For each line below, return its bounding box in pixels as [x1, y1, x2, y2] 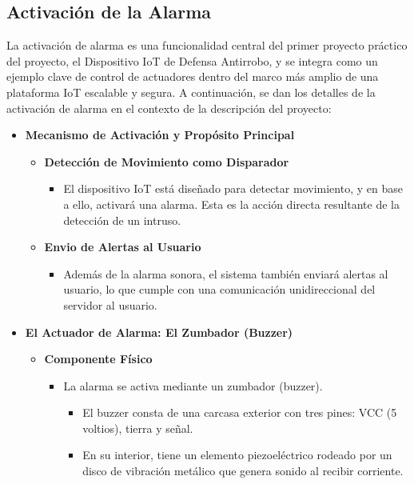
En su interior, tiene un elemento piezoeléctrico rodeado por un [82, 446, 392, 463]
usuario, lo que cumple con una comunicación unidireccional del [63, 281, 376, 298]
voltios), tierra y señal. [82, 419, 193, 436]
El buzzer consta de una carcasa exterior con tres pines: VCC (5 [82, 404, 397, 421]
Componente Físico [44, 350, 153, 367]
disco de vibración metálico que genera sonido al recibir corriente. [82, 462, 404, 479]
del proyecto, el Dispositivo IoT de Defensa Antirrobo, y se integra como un [6, 52, 378, 69]
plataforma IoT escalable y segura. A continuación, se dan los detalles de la [6, 83, 376, 100]
